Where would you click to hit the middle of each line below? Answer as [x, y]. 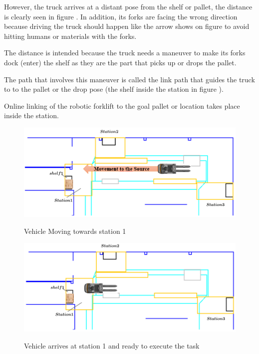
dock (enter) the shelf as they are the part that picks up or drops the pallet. [120, 62]
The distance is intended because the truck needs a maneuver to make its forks [125, 53]
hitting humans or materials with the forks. [70, 36]
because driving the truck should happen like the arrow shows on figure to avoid [127, 26]
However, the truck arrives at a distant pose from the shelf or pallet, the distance [128, 6]
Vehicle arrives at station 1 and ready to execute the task [112, 345]
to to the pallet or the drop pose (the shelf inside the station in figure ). [114, 89]
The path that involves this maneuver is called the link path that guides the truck [129, 79]
